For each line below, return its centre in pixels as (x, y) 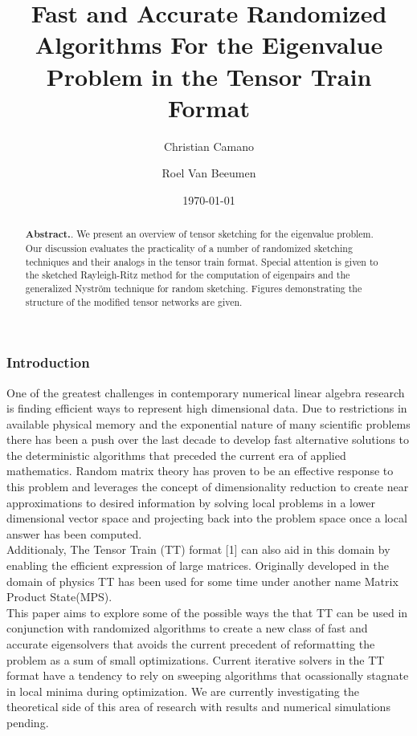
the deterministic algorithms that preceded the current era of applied (176, 455)
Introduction (48, 362)
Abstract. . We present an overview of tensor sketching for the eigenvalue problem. (199, 234)
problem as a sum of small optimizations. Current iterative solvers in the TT (196, 659)
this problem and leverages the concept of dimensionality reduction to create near (208, 487)
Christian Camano (209, 146)
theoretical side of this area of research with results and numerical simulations (198, 707)
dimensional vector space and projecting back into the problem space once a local (207, 518)
